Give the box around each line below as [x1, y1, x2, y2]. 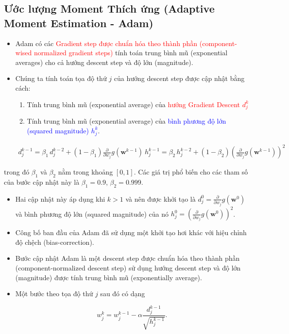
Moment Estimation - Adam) [4, 15, 153, 30]
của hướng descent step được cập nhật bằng [114, 73, 245, 83]
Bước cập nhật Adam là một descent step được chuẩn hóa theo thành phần [15, 253, 240, 263]
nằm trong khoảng [58, 167, 113, 177]
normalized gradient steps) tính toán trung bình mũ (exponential [34, 48, 228, 58]
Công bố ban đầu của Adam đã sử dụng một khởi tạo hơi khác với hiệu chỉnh [15, 227, 247, 238]
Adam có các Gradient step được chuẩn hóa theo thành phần [15, 38, 198, 48]
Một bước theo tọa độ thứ [15, 288, 93, 299]
